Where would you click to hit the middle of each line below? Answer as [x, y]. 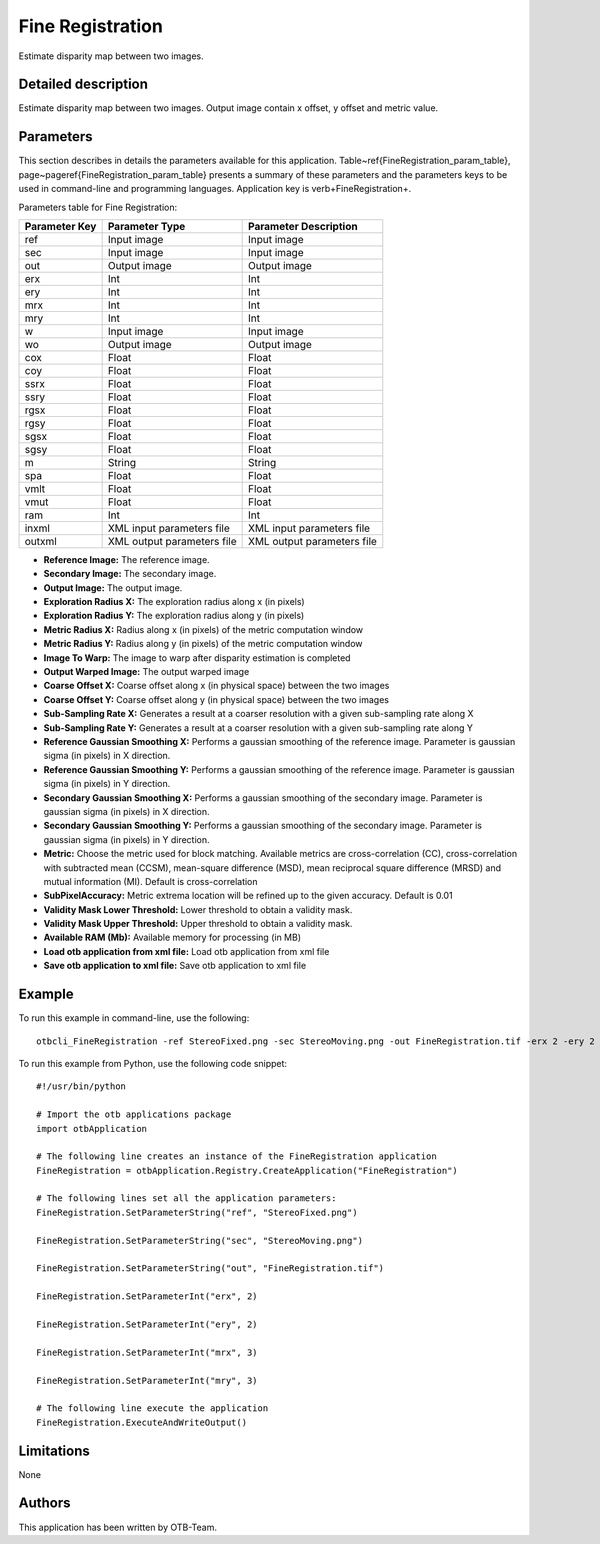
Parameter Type [146, 226]
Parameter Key [60, 226]
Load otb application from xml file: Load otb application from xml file [186, 951]
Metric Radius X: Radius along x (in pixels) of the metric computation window [203, 629]
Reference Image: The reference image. [126, 559]
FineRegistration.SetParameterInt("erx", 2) [147, 1296]
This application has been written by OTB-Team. [118, 1527]
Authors [44, 1503]
